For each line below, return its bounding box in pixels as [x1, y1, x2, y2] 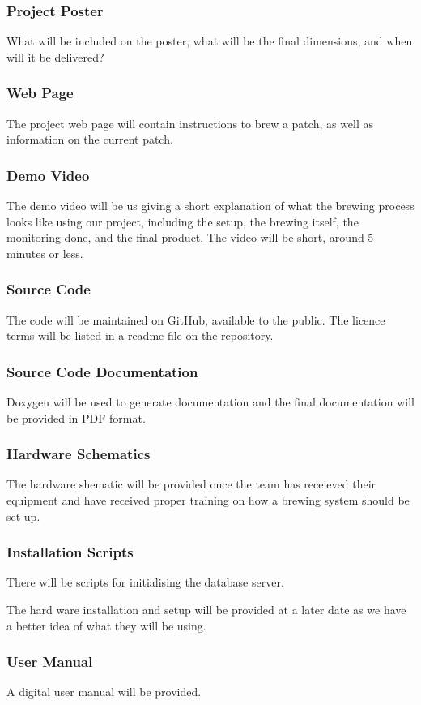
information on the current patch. [6, 131, 173, 148]
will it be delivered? [6, 48, 104, 65]
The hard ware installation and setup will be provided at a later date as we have [6, 601, 406, 618]
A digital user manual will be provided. [6, 683, 202, 700]
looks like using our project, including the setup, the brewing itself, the [6, 213, 359, 230]
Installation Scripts [6, 542, 134, 562]
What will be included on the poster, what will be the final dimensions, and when [6, 32, 413, 49]
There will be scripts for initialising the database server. [6, 574, 284, 591]
